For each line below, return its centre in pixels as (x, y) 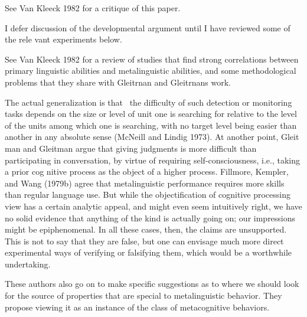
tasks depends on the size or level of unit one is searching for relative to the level (151, 114)
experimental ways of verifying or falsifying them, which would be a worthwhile (148, 252)
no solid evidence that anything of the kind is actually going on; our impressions (150, 218)
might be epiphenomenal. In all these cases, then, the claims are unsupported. (146, 229)
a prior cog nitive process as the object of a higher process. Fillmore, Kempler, (147, 171)
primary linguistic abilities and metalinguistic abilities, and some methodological (151, 71)
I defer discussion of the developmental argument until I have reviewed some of (148, 27)
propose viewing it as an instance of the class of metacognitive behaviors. (137, 307)
